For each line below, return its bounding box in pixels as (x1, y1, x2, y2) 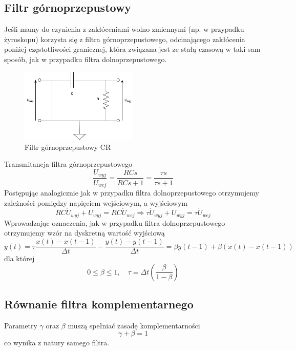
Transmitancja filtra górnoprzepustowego (4, 159, 132, 169)
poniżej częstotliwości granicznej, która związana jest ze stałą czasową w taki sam (4, 44, 261, 54)
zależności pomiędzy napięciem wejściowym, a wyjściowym (4, 197, 187, 208)
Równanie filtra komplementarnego (4, 296, 194, 312)
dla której (4, 253, 35, 264)
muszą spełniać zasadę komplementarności (68, 320, 200, 330)
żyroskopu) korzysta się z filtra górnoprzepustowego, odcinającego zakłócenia (4, 33, 245, 44)
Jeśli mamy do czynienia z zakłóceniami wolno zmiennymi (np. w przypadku (4, 24, 244, 34)
